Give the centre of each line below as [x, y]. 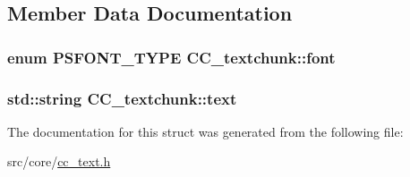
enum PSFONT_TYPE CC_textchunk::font [171, 57]
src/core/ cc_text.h [59, 161]
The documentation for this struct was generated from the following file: [205, 131]
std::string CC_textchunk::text [122, 98]
